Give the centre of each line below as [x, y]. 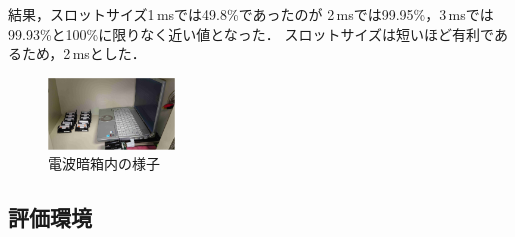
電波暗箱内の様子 [104, 163]
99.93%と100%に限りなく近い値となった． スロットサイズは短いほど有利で [251, 33]
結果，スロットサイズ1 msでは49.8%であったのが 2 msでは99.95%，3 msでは [251, 14]
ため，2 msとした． [83, 53]
